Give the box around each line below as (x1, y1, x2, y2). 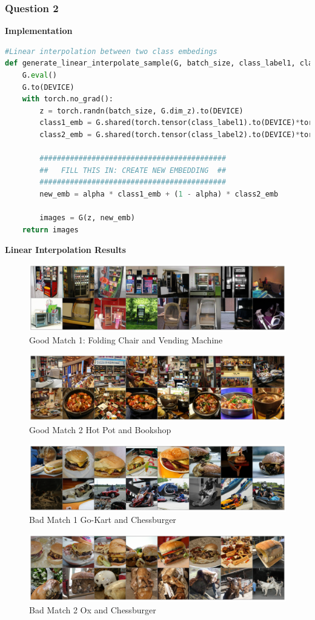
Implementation (5, 24, 73, 37)
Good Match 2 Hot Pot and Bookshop (29, 423, 171, 436)
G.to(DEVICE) (22, 83, 75, 92)
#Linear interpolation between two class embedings (5, 47, 217, 56)
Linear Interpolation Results (5, 243, 126, 256)
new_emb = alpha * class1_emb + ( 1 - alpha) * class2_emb (39, 189, 279, 198)
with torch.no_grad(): (22, 95, 113, 104)
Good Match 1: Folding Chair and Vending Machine (29, 333, 223, 346)
